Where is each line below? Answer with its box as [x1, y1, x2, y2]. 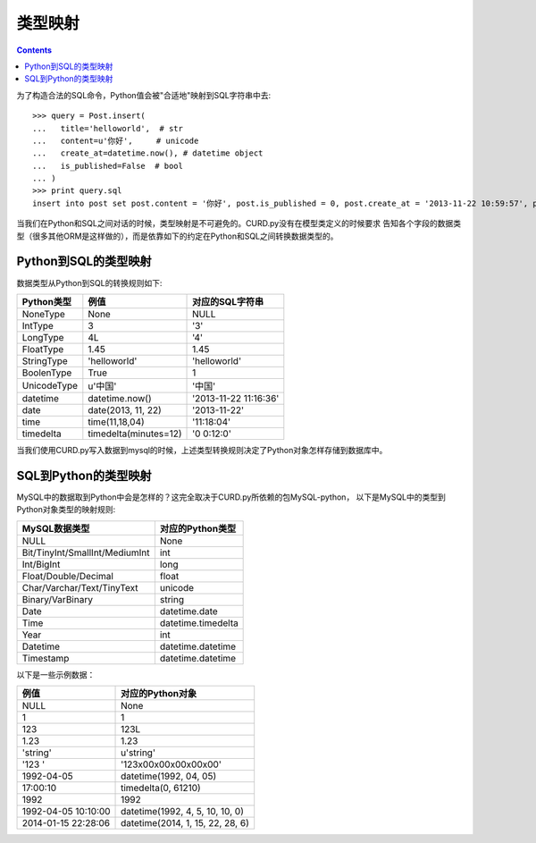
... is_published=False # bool [32, 161, 183, 171]
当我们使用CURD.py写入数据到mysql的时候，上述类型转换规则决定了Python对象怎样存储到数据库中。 [16, 444, 388, 455]
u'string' [121, 746, 156, 759]
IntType [21, 319, 54, 332]
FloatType [21, 342, 64, 355]
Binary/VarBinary [21, 593, 94, 605]
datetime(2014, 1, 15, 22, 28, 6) [121, 817, 249, 829]
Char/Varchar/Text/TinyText [21, 581, 138, 594]
